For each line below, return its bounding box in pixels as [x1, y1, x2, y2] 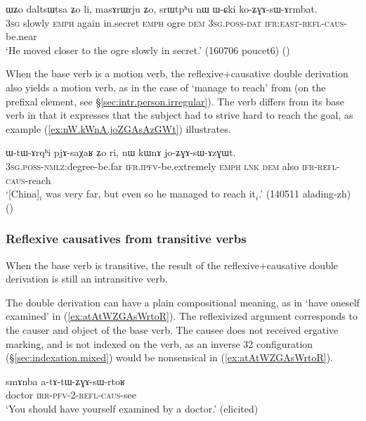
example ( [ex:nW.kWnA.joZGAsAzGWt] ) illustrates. [6, 121, 231, 136]
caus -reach [6, 172, 51, 187]
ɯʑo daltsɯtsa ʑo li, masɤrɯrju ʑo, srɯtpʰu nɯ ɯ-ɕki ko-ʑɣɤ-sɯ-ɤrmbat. [6, 1, 318, 15]
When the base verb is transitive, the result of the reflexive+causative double [6, 257, 339, 272]
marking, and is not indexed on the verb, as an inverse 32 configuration [6, 336, 313, 351]
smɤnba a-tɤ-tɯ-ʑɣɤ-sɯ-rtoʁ [6, 373, 125, 388]
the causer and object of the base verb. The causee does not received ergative [6, 322, 339, 337]
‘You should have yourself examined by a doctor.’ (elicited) [6, 401, 259, 415]
